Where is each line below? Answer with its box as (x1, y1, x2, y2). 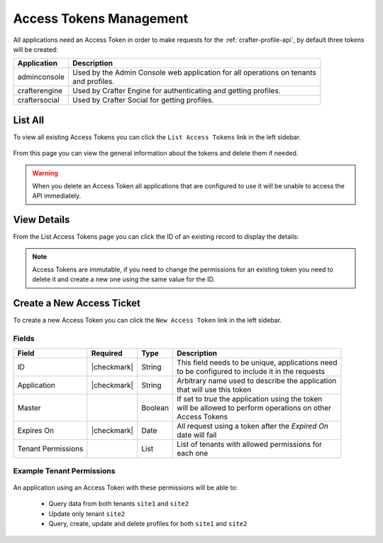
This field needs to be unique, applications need (177, 357, 338, 367)
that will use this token (177, 385, 252, 394)
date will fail (177, 430, 217, 440)
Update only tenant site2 (48, 509, 126, 518)
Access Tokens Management (13, 11, 188, 26)
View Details (13, 214, 70, 226)
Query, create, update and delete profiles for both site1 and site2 (48, 520, 248, 528)
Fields (13, 334, 35, 344)
